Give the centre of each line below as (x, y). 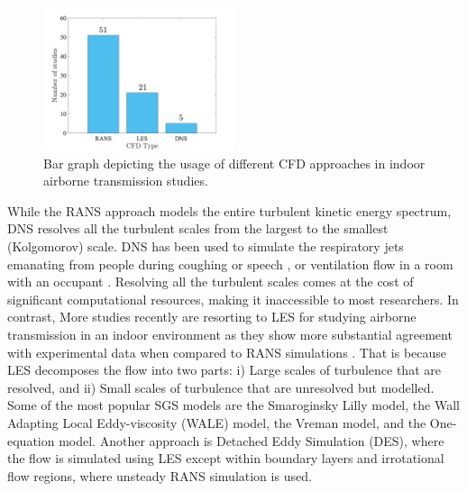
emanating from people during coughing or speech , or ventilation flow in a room (230, 264)
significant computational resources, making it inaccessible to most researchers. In (233, 299)
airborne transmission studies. (126, 181)
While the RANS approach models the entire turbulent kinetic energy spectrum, (229, 210)
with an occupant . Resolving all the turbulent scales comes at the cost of (211, 282)
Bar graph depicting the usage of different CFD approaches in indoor (234, 163)
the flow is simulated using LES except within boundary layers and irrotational (226, 458)
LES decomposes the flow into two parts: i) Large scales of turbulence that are (224, 370)
